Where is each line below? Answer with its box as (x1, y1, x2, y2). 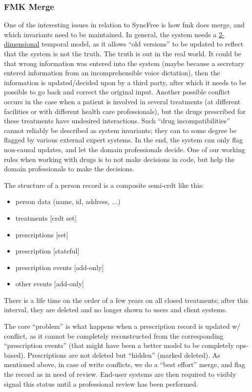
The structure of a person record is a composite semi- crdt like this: (4, 180, 204, 190)
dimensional (4, 39, 40, 49)
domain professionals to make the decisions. (4, 163, 134, 174)
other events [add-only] (15, 278, 84, 289)
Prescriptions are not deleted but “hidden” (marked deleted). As (27, 349, 220, 360)
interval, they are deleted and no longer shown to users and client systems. (4, 304, 228, 315)
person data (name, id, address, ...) (15, 196, 121, 207)
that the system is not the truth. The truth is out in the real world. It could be (4, 48, 241, 58)
